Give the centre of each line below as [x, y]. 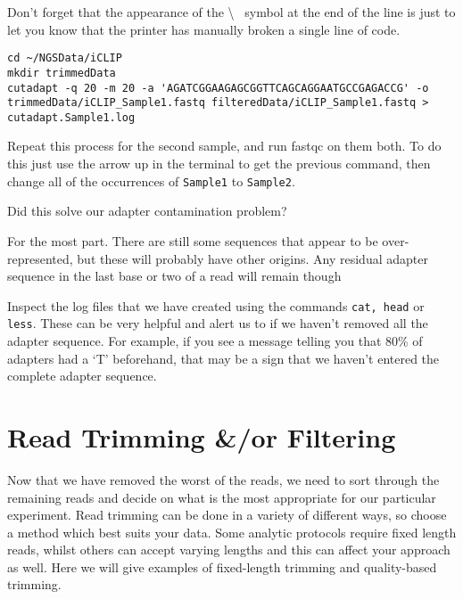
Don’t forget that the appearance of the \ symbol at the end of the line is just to [231, 12]
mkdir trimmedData [62, 73]
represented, [40, 258]
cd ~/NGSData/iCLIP [65, 58]
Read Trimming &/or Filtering [202, 436]
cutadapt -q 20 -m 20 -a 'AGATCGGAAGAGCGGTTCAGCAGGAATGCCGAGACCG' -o [218, 88]
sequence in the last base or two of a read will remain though [174, 276]
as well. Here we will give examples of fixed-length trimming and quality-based [222, 566]
